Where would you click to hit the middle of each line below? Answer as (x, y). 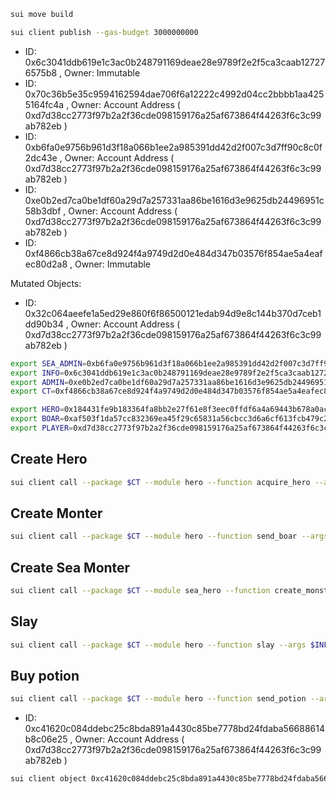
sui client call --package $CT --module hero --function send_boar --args (169, 536)
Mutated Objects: (46, 283)
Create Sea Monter (70, 567)
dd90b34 (44, 324)
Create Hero (49, 459)
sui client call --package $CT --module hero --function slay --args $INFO (171, 645)
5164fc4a (44, 104)
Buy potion (45, 676)
